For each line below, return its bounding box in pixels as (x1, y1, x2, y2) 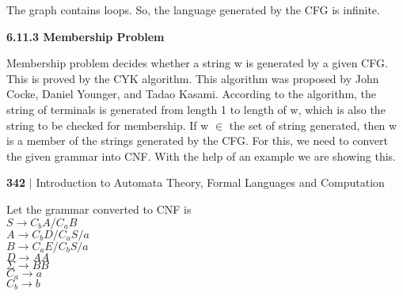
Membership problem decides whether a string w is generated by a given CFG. (6, 55, 388, 71)
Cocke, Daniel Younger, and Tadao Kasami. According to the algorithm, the (6, 85, 377, 102)
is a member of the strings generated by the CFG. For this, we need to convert (6, 132, 388, 149)
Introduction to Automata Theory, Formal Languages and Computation (36, 174, 385, 191)
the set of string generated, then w (229, 116, 397, 133)
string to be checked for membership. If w (6, 116, 209, 133)
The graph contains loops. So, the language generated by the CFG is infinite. (6, 2, 380, 17)
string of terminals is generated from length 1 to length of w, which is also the (6, 101, 386, 117)
